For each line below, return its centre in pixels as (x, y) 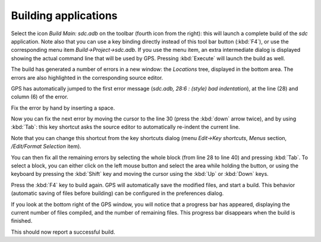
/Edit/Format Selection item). (46, 147)
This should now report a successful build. (63, 232)
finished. (22, 221)
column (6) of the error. (40, 97)
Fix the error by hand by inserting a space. (63, 108)
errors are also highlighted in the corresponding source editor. (87, 77)
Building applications (64, 15)
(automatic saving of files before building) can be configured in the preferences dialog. (117, 193)
